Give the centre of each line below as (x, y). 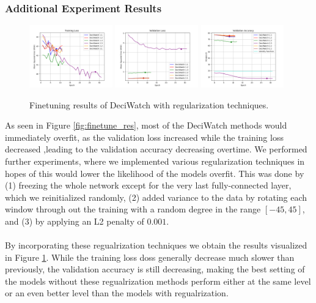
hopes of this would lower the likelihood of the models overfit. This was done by (155, 173)
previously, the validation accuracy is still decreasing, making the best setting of (155, 269)
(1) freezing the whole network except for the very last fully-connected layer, (148, 185)
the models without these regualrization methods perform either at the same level (158, 281)
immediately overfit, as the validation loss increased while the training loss (144, 137)
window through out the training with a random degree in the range (133, 209)
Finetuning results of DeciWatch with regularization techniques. (149, 104)
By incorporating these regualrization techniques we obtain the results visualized (156, 245)
